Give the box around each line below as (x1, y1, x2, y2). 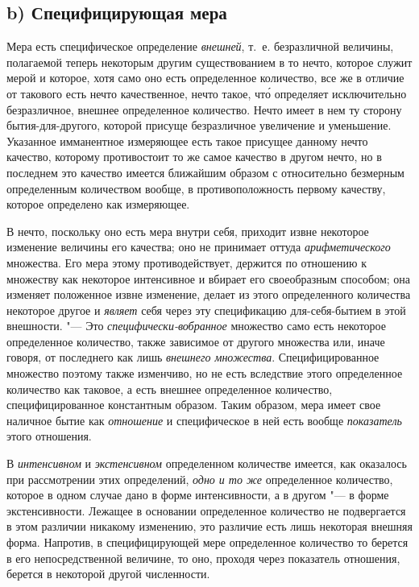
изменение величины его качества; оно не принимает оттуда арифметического (6, 238, 391, 255)
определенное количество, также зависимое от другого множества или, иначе (6, 333, 385, 349)
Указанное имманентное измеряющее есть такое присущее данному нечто (6, 132, 368, 149)
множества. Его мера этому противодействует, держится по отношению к (6, 254, 367, 271)
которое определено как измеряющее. (6, 196, 190, 213)
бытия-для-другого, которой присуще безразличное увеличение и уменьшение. (6, 117, 392, 134)
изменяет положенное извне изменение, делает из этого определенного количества (6, 286, 411, 303)
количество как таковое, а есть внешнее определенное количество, (6, 380, 333, 397)
